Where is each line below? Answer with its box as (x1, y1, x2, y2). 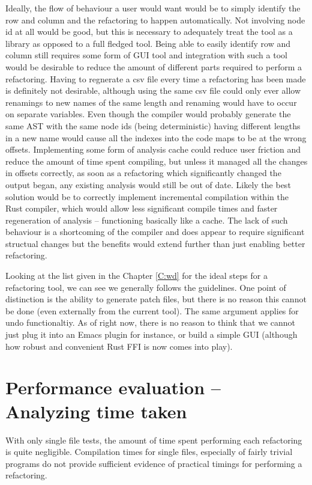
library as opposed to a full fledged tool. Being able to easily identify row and (5, 37, 291, 49)
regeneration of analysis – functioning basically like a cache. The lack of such (5, 213, 288, 226)
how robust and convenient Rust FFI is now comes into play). (5, 340, 233, 352)
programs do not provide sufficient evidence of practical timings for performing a (5, 457, 302, 469)
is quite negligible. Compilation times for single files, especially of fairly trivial (5, 445, 293, 458)
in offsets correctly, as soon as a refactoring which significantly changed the (5, 166, 281, 179)
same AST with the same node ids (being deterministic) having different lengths (5, 119, 301, 132)
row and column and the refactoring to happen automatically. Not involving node (5, 13, 305, 26)
